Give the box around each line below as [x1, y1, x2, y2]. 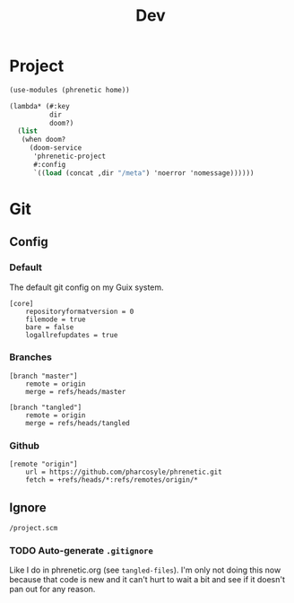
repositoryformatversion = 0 [25, 307, 134, 316]
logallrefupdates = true [25, 330, 118, 339]
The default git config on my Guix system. [9, 282, 164, 293]
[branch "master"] [9, 371, 78, 380]
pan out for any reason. [9, 584, 96, 595]
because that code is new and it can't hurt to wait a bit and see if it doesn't [9, 574, 285, 585]
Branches [9, 351, 52, 363]
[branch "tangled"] [9, 403, 82, 412]
